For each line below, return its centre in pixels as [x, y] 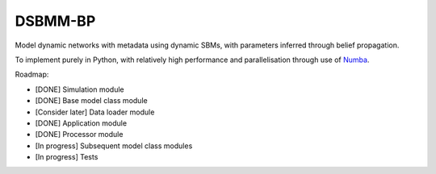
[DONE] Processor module [79, 135]
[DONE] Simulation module [80, 89]
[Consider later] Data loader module [95, 112]
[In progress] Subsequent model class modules [114, 146]
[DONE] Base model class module [92, 101]
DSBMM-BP [55, 21]
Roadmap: [32, 75]
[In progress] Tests [67, 157]
